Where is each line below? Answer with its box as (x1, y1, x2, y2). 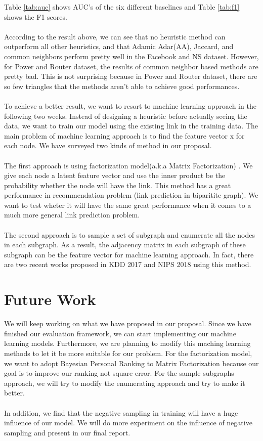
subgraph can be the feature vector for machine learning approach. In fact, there (4, 249, 254, 259)
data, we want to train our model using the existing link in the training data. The (4, 120, 258, 131)
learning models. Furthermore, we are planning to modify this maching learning (4, 338, 251, 348)
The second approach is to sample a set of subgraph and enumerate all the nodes (4, 229, 255, 240)
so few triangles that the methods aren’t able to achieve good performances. (4, 80, 240, 91)
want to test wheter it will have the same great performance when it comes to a (4, 199, 251, 210)
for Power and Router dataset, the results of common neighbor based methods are (4, 61, 258, 71)
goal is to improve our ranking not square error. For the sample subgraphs (4, 368, 234, 378)
